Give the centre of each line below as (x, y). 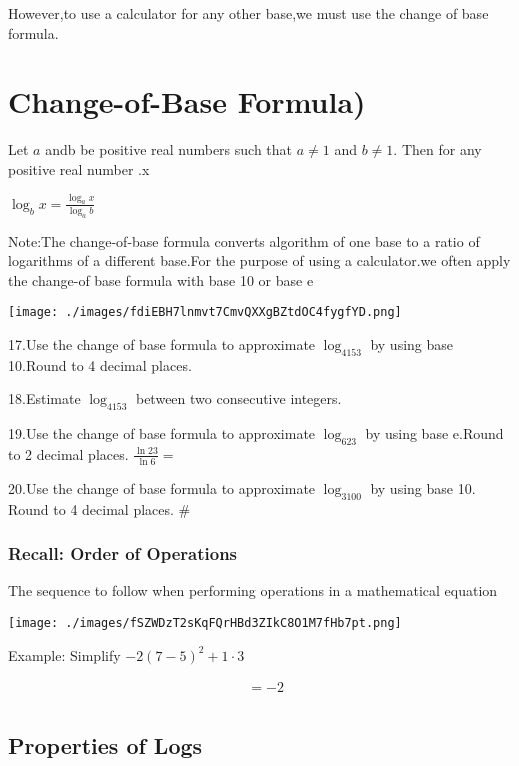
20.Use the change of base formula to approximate (162, 487)
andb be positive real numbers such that (169, 149)
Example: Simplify (64, 654)
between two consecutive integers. (238, 398)
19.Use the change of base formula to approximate (162, 433)
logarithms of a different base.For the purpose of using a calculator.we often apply (259, 260)
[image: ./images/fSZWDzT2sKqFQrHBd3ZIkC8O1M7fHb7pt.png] (205, 623)
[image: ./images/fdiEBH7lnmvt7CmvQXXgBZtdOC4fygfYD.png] (205, 312)
